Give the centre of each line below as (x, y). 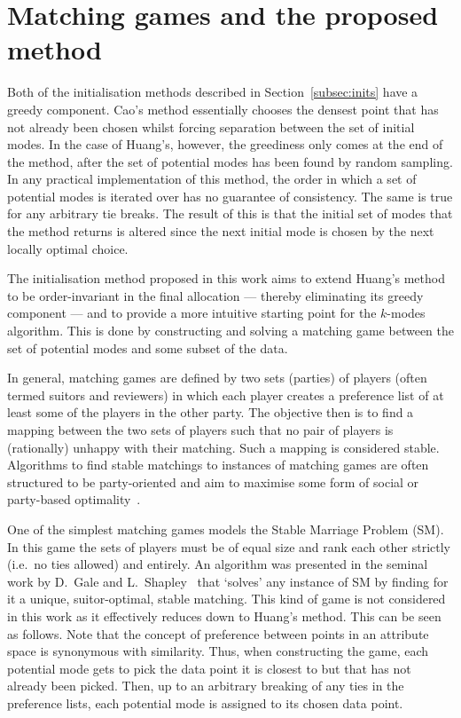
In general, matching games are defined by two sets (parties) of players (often (217, 378)
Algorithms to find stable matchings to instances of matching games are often (218, 465)
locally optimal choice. (68, 248)
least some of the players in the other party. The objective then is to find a (211, 412)
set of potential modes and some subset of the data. (148, 347)
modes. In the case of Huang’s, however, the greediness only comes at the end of (225, 144)
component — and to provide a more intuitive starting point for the (192, 313)
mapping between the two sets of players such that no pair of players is (200, 430)
